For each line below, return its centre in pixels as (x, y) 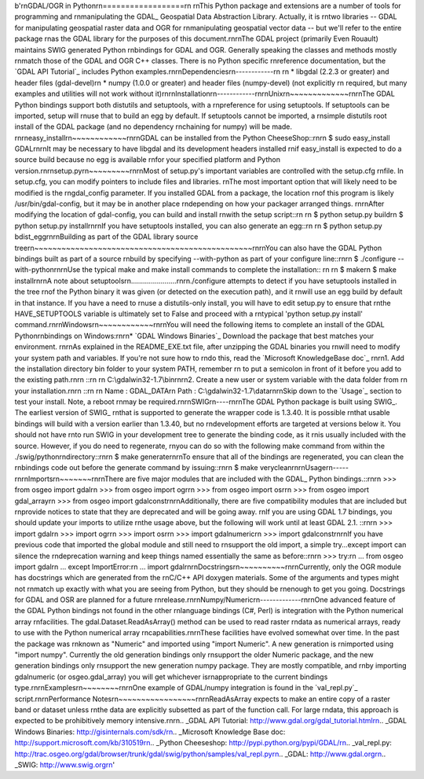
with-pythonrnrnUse (48, 270)
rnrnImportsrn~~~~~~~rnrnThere (69, 479)
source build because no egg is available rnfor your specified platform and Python (147, 160)
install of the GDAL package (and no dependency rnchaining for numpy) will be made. (154, 127)
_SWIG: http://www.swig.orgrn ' (65, 764)
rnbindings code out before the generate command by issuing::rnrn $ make (136, 468)
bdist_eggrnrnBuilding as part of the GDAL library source (106, 237)
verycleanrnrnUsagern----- (304, 468)
